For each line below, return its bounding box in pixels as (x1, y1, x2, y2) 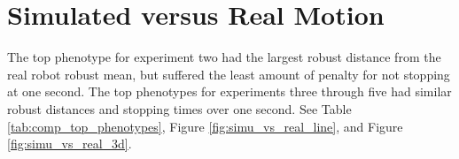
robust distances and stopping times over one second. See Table (7, 99, 352, 117)
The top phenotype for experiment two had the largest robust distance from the (7, 48, 441, 66)
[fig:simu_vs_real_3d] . (7, 134, 132, 153)
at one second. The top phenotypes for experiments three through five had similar (7, 82, 452, 101)
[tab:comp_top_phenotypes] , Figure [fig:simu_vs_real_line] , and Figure (7, 117, 403, 135)
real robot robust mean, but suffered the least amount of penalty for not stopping (7, 64, 450, 83)
